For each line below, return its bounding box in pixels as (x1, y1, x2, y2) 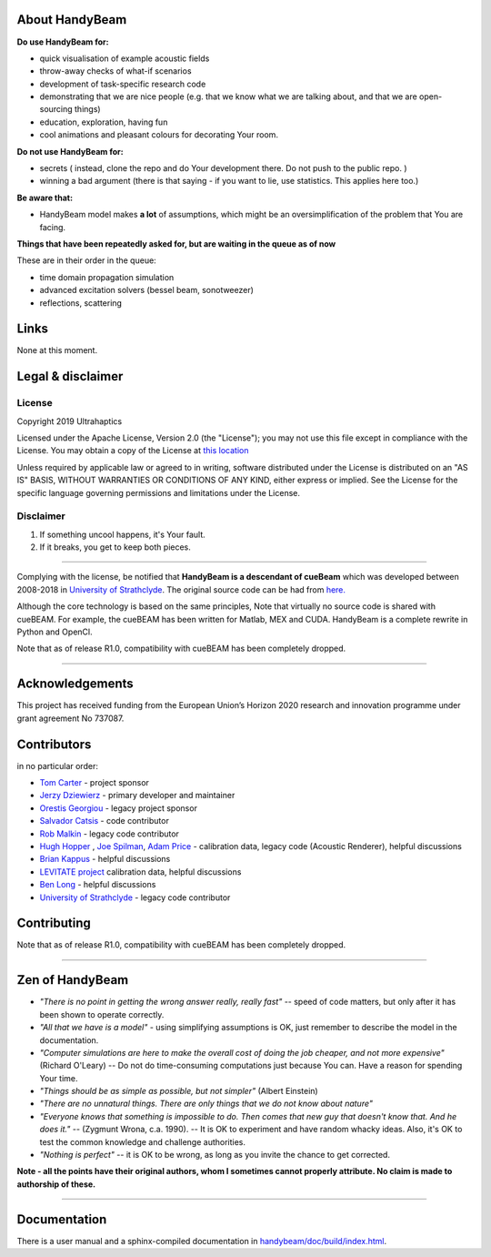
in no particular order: (16, 760, 99, 771)
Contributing (16, 916, 91, 931)
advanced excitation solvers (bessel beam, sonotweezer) (39, 285, 255, 296)
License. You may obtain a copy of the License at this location (16, 445, 249, 456)
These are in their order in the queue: (16, 255, 156, 266)
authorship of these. (16, 1179, 96, 1190)
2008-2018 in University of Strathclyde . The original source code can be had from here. (16, 583, 346, 595)
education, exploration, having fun (39, 117, 168, 127)
